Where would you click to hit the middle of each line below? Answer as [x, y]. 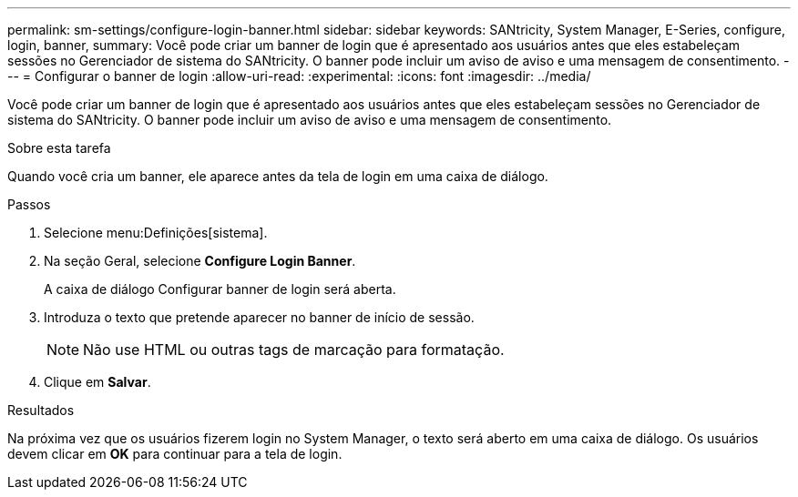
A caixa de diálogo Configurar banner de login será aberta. [220, 289]
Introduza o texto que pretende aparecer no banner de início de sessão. [259, 317]
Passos [29, 204]
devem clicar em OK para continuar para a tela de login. [175, 454]
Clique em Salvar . [97, 382]
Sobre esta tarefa [59, 148]
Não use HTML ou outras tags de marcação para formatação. [294, 350]
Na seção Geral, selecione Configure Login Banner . [200, 261]
